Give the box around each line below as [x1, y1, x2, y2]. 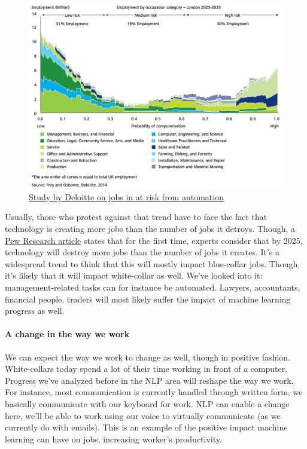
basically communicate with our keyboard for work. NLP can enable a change [5, 397, 290, 410]
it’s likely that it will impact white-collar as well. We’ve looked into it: [5, 269, 263, 282]
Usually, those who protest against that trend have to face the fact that [5, 210, 268, 223]
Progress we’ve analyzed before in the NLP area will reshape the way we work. [5, 374, 294, 386]
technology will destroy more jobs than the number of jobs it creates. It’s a [5, 246, 280, 258]
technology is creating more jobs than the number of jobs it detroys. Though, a [5, 222, 296, 235]
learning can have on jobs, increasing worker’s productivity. [5, 432, 222, 445]
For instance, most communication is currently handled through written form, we [5, 386, 303, 398]
